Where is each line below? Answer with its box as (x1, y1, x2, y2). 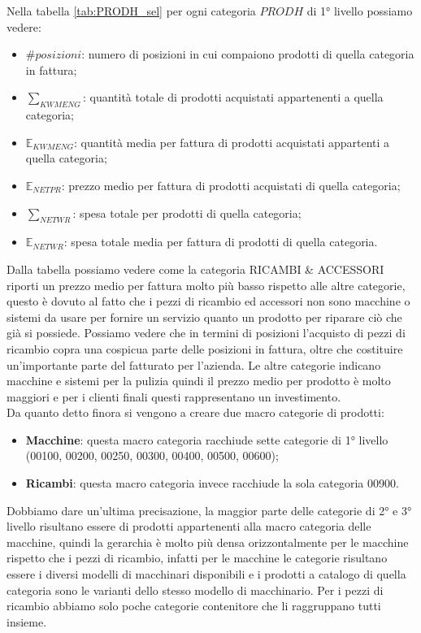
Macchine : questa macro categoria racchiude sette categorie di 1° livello (25, 431, 388, 448)
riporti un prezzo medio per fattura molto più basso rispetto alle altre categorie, (7, 276, 406, 293)
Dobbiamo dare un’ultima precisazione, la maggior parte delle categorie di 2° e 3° (7, 501, 412, 518)
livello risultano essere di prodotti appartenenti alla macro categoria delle (7, 518, 371, 535)
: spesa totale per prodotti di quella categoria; (72, 204, 302, 221)
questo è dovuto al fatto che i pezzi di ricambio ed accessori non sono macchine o (7, 293, 410, 310)
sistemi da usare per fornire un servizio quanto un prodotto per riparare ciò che (7, 308, 402, 325)
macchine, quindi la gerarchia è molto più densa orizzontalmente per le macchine (7, 533, 409, 550)
